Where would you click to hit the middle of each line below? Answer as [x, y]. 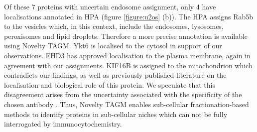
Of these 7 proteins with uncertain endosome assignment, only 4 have [110, 6]
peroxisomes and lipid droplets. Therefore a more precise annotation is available [126, 36]
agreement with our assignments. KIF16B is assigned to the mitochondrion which [128, 65]
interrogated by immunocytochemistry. [63, 124]
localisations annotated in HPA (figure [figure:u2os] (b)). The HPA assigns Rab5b [129, 16]
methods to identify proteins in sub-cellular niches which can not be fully [116, 114]
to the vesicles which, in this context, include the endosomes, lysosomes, [114, 26]
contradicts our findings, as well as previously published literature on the [115, 75]
